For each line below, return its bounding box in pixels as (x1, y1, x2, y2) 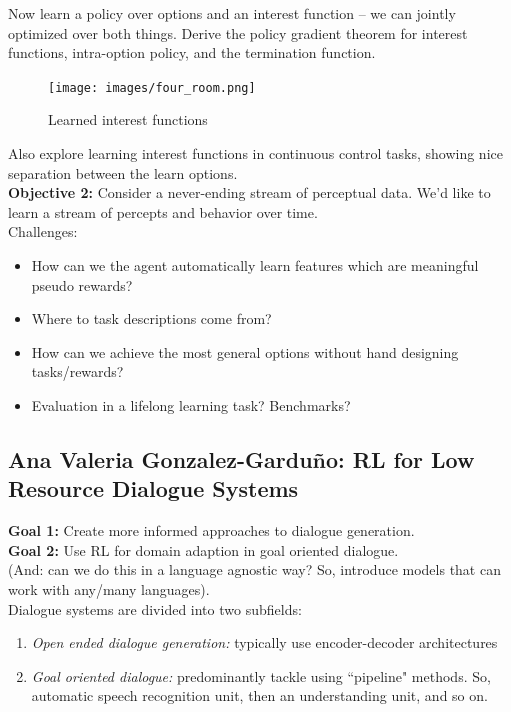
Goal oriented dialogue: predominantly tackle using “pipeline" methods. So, (31, 665, 491, 686)
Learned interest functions (48, 109, 208, 130)
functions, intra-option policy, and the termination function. (8, 42, 376, 63)
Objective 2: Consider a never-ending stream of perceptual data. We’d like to (8, 182, 491, 203)
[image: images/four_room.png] (48, 80, 256, 95)
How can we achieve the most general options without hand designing (31, 341, 459, 362)
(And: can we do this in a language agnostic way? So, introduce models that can (8, 559, 501, 580)
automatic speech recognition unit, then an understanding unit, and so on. (31, 685, 488, 706)
